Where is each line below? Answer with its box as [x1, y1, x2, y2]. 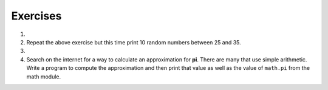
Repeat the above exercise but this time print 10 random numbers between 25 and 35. [26, 38, 241, 46]
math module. [26, 73, 61, 80]
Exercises [11, 9, 62, 22]
